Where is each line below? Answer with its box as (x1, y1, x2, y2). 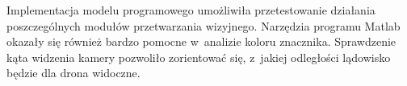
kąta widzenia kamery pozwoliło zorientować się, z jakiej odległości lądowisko (6, 48, 391, 65)
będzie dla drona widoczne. (6, 64, 141, 81)
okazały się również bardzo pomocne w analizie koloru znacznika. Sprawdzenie (6, 33, 397, 50)
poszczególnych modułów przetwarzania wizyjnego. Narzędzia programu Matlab (6, 17, 401, 34)
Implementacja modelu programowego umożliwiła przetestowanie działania (6, 2, 376, 18)
